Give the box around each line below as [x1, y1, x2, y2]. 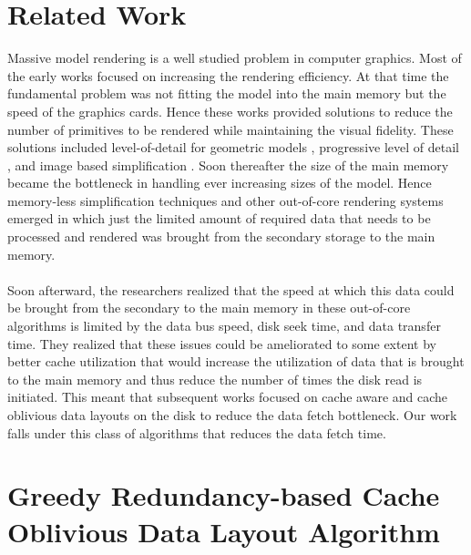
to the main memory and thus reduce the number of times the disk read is [7, 369, 423, 388]
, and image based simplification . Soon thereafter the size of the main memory [7, 155, 449, 174]
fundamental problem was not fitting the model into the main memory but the [7, 84, 446, 103]
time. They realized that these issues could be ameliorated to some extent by [7, 334, 436, 353]
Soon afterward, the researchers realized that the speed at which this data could [7, 280, 455, 299]
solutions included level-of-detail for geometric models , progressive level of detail [7, 138, 459, 157]
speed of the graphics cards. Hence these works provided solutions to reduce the [7, 101, 453, 120]
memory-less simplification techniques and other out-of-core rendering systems [7, 190, 444, 210]
